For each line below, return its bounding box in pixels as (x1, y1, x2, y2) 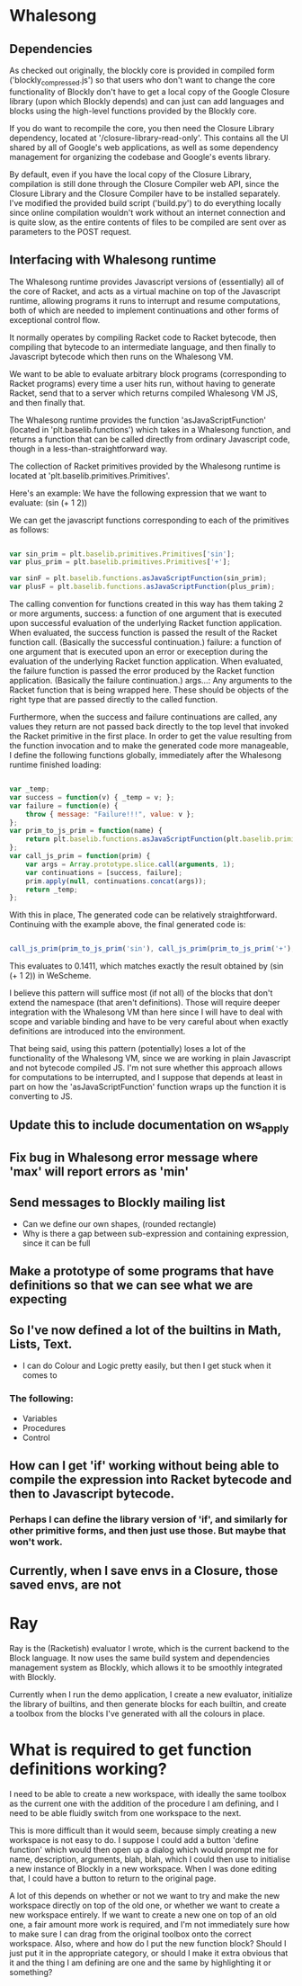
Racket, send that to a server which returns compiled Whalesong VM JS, (9, 388, 279, 398)
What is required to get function (9, 1740, 253, 1760)
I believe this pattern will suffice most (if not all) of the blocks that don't (9, 988, 273, 998)
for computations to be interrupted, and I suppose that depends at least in (9, 1072, 283, 1083)
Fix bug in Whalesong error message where (9, 1150, 259, 1166)
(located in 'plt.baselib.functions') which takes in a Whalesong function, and (9, 424, 291, 434)
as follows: (9, 523, 49, 535)
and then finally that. (9, 397, 85, 407)
